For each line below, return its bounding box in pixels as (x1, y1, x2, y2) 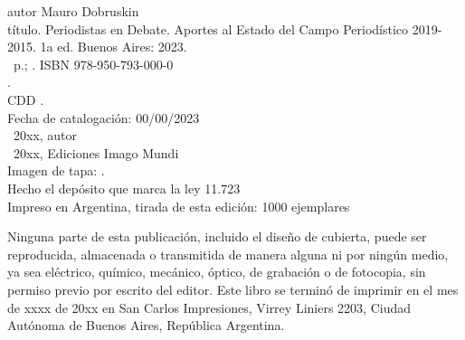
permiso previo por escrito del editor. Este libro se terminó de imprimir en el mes (7, 279, 459, 298)
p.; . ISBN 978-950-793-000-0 (13, 54, 174, 73)
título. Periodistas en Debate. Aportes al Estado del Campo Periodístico (7, 19, 409, 38)
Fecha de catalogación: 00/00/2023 (7, 108, 200, 127)
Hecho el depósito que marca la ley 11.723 (7, 178, 241, 197)
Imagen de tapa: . (7, 161, 105, 180)
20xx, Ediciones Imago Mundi (13, 143, 179, 162)
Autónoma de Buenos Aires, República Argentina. (7, 316, 285, 335)
